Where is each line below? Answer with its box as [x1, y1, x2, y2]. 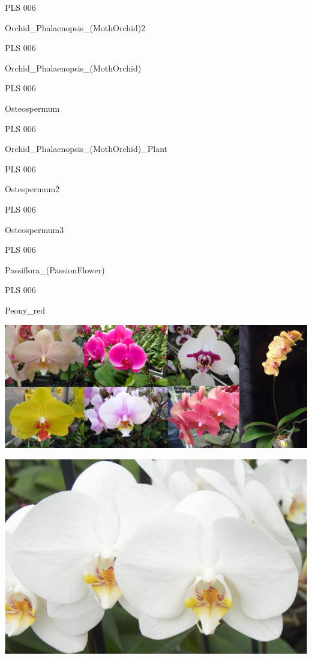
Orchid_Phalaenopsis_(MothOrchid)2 [5, 21, 146, 34]
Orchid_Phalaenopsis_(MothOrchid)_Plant [5, 142, 167, 155]
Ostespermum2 [5, 183, 60, 195]
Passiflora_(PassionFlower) [5, 263, 105, 276]
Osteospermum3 [5, 223, 64, 235]
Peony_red [5, 303, 46, 316]
